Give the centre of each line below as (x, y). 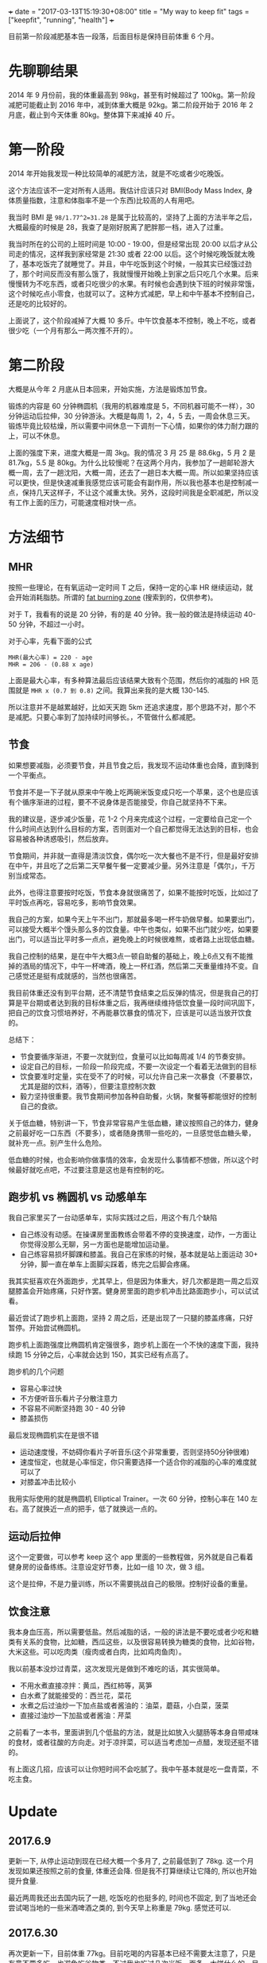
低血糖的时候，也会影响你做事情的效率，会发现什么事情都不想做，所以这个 (130, 1159)
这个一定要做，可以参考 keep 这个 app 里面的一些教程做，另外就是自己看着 (131, 1557)
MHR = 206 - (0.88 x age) (51, 664)
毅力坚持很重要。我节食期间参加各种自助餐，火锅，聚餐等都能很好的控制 (138, 1096)
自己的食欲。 (41, 1106)
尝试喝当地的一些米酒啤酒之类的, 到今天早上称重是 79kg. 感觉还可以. (120, 1908)
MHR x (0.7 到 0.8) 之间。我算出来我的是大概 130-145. (120, 690)
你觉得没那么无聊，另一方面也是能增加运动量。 (96, 1244)
